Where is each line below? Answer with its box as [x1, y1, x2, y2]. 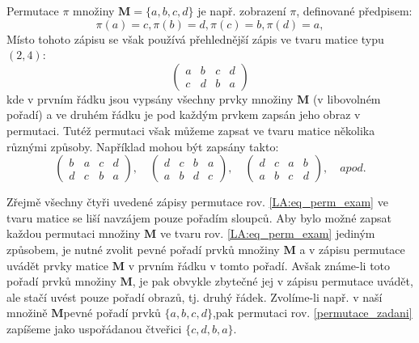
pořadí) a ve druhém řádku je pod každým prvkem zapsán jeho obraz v [6, 106, 361, 123]
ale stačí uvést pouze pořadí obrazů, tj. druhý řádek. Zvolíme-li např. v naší [6, 288, 383, 305]
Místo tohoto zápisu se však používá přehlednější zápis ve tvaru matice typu [6, 30, 384, 47]
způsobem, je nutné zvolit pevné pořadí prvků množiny [6, 240, 280, 257]
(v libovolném [312, 90, 381, 107]
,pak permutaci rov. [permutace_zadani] [212, 304, 413, 321]
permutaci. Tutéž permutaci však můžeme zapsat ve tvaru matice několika [6, 121, 375, 138]
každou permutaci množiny [6, 225, 141, 242]
